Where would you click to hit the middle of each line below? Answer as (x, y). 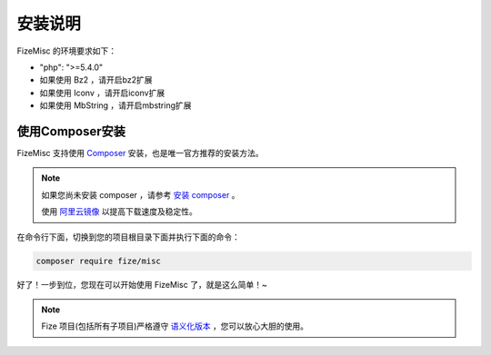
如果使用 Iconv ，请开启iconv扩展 (102, 93)
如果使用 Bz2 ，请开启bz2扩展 (96, 80)
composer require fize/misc (98, 261)
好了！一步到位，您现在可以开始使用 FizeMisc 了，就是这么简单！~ (142, 284)
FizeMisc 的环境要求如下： (67, 51)
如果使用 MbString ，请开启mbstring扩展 (115, 105)
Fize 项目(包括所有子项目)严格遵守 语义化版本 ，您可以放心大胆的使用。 (175, 326)
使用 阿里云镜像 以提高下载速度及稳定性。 (119, 212)
